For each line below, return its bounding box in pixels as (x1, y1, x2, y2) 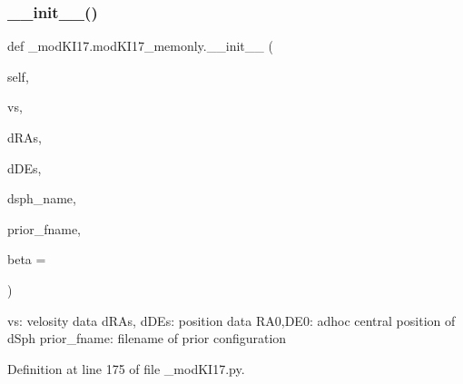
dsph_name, (7, 189, 76, 208)
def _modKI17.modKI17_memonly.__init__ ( (7, 36, 273, 55)
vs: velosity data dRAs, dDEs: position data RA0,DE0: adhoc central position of (7, 310, 456, 330)
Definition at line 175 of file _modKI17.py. (7, 359, 245, 378)
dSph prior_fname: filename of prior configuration (7, 329, 287, 348)
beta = (7, 250, 46, 269)
